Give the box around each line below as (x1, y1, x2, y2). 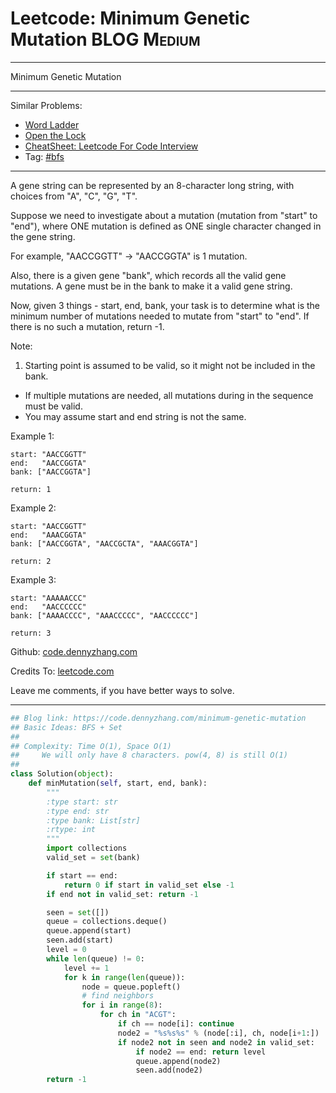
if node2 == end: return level (135, 1047, 267, 1057)
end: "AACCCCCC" (10, 602, 87, 612)
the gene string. (10, 230, 76, 242)
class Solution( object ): (10, 769, 114, 779)
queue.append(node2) (135, 1056, 222, 1066)
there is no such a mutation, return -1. (10, 320, 165, 332)
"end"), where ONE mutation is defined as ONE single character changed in (10, 220, 322, 232)
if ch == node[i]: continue (117, 1019, 235, 1029)
